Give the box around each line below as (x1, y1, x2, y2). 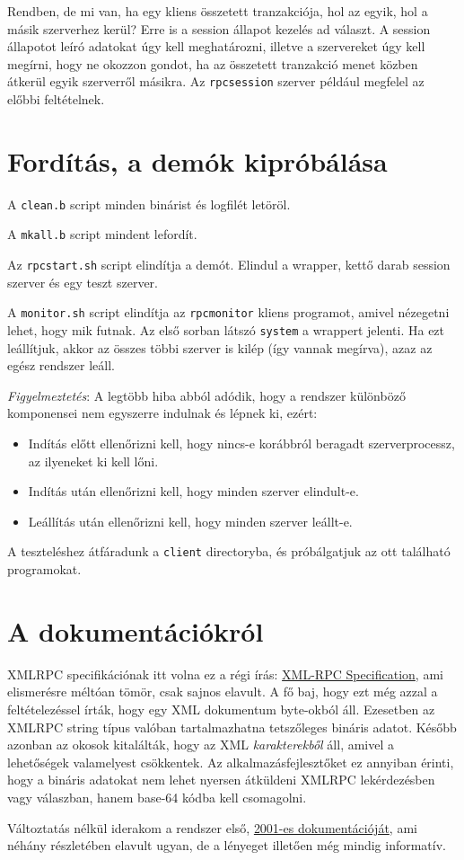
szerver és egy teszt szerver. (7, 272, 158, 291)
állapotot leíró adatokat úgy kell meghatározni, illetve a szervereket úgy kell (7, 37, 425, 56)
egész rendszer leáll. (7, 356, 115, 375)
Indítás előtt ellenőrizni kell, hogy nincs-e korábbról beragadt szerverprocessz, (28, 434, 455, 452)
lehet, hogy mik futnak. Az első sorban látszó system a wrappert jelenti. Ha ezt (7, 320, 445, 339)
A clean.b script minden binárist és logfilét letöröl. (7, 194, 291, 213)
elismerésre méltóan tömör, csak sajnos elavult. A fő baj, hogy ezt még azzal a (7, 682, 438, 701)
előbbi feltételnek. (7, 90, 105, 109)
